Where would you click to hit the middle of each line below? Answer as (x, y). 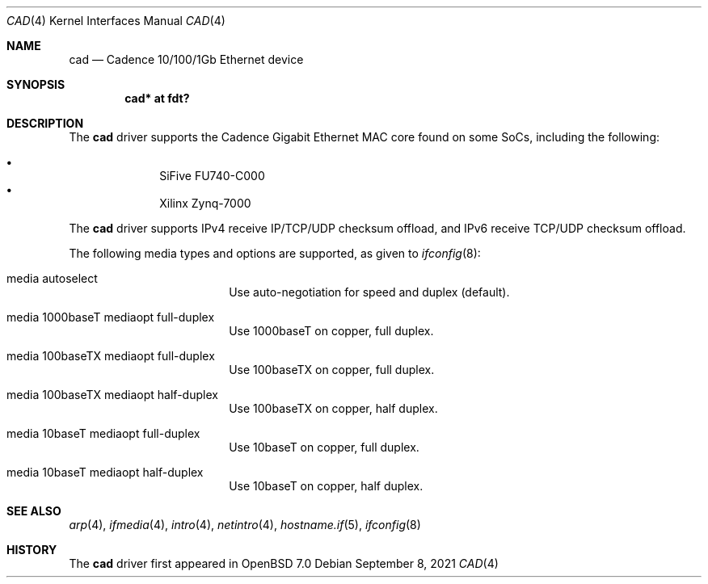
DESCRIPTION (45, 123)
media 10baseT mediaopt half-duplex (105, 472)
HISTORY (32, 550)
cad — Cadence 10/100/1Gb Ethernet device (186, 59)
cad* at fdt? (157, 98)
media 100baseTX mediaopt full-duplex (111, 356)
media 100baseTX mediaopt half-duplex (112, 395)
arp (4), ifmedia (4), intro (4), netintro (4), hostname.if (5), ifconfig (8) (245, 525)
